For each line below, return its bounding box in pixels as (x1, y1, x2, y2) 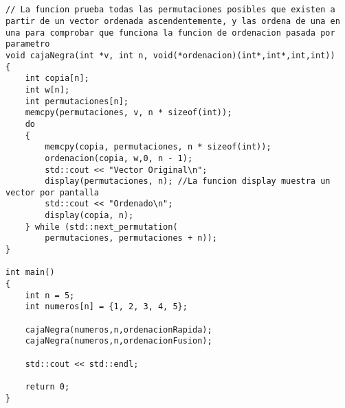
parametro (5, 39, 50, 49)
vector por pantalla (5, 187, 100, 197)
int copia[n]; (25, 73, 89, 84)
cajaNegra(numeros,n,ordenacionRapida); (25, 324, 212, 335)
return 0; (25, 381, 70, 392)
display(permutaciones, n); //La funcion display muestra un (45, 176, 331, 187)
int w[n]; (25, 84, 70, 95)
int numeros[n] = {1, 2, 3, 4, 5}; (25, 302, 188, 312)
